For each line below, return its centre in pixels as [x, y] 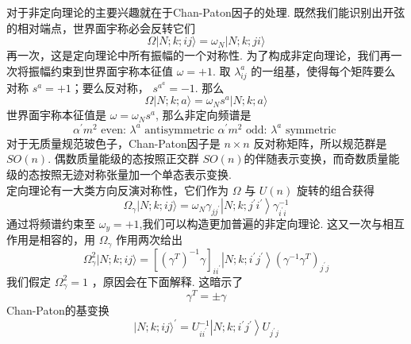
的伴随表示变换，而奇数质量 [316, 158]
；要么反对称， [110, 87]
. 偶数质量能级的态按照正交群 [123, 158]
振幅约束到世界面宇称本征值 [100, 70]
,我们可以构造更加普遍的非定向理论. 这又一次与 [261, 224]
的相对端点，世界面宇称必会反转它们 [101, 27]
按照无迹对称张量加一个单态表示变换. [135, 174]
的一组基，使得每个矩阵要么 [323, 70]
